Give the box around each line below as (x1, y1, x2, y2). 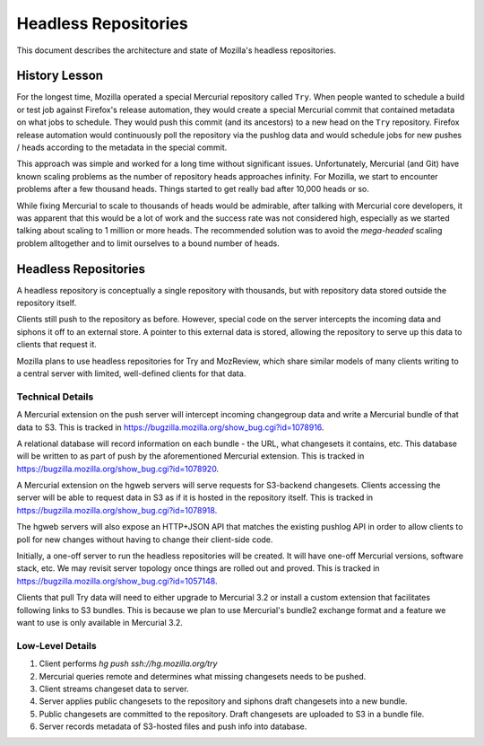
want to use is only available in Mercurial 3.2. (16, 618, 183, 628)
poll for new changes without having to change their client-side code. (16, 534, 273, 545)
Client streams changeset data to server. (39, 683, 189, 694)
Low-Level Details (16, 639, 98, 652)
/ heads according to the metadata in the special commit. (16, 142, 228, 153)
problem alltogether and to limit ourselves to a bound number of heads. (16, 238, 280, 249)
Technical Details (16, 391, 94, 403)
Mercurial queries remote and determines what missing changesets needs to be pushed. (39, 671, 367, 681)
